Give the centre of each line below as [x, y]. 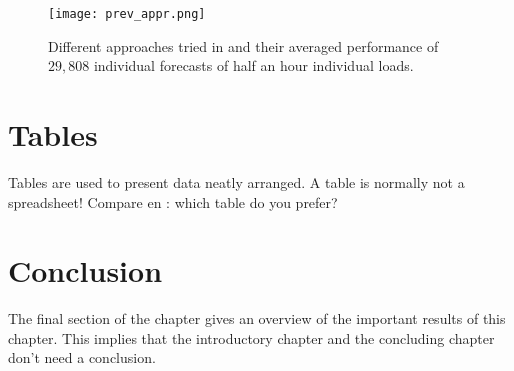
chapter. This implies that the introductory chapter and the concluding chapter [251, 337]
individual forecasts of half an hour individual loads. [253, 65]
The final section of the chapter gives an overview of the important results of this [257, 318]
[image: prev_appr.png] [127, 14]
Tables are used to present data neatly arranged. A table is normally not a [236, 181]
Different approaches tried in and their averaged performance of [243, 45]
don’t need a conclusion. [82, 357]
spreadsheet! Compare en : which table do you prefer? [173, 201]
